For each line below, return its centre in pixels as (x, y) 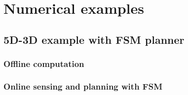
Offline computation (44, 64)
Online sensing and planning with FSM (83, 86)
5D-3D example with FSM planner (94, 39)
